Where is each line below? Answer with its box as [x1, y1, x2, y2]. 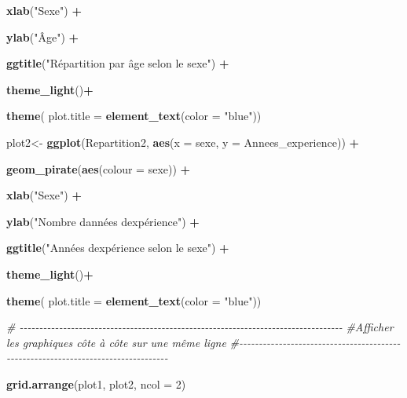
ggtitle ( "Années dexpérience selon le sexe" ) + [6, 239, 229, 256]
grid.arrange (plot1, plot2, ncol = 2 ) [6, 375, 186, 392]
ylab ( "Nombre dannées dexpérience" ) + [6, 213, 200, 229]
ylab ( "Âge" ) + [6, 28, 79, 45]
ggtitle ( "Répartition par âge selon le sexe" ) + [6, 55, 229, 71]
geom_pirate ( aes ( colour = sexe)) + [6, 160, 191, 177]
